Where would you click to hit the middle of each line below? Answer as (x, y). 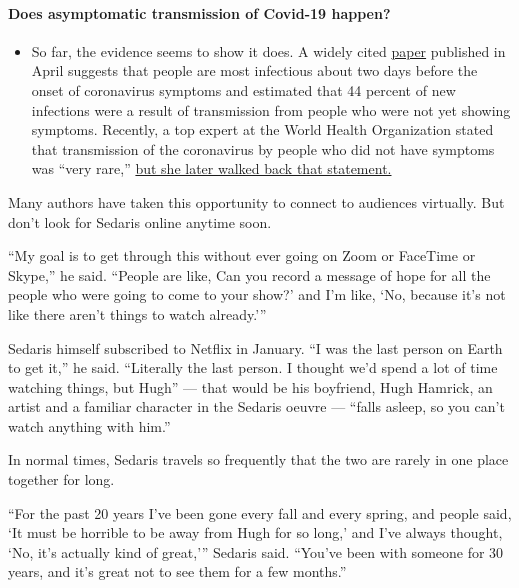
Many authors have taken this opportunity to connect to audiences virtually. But (256, 201)
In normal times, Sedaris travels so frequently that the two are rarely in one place (258, 459)
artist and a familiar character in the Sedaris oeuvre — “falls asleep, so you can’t (256, 406)
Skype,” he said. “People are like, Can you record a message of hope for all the (249, 274)
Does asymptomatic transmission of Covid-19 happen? (199, 12)
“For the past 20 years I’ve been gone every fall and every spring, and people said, (260, 512)
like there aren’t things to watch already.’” (137, 313)
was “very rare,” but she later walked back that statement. (211, 168)
